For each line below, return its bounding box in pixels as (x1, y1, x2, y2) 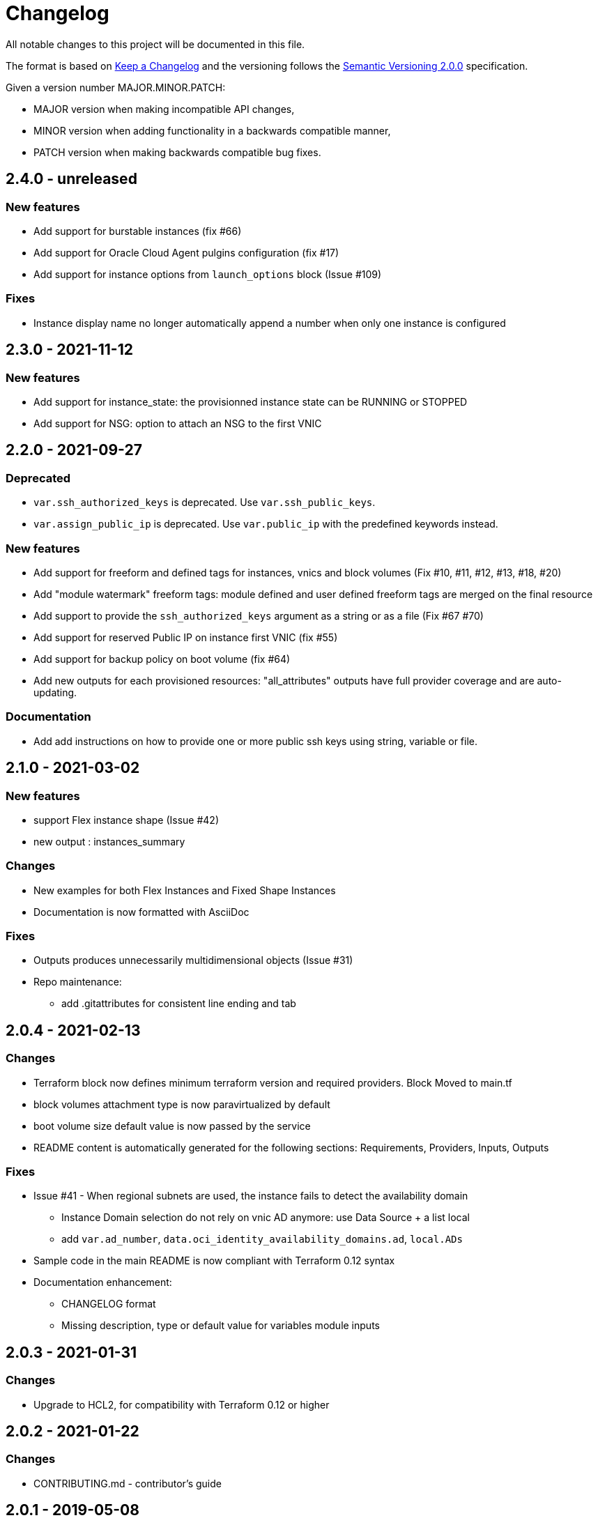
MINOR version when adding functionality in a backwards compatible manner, (33, 124, 391, 137)
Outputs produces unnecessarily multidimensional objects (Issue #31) (33, 954, 353, 967)
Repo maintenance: (33, 976, 122, 988)
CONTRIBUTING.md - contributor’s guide (33, 1477, 222, 1489)
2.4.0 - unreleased (6, 170, 137, 188)
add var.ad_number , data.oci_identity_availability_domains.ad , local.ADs (61, 1233, 463, 1245)
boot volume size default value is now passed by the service (33, 1119, 311, 1132)
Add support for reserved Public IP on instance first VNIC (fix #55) (33, 631, 338, 643)
